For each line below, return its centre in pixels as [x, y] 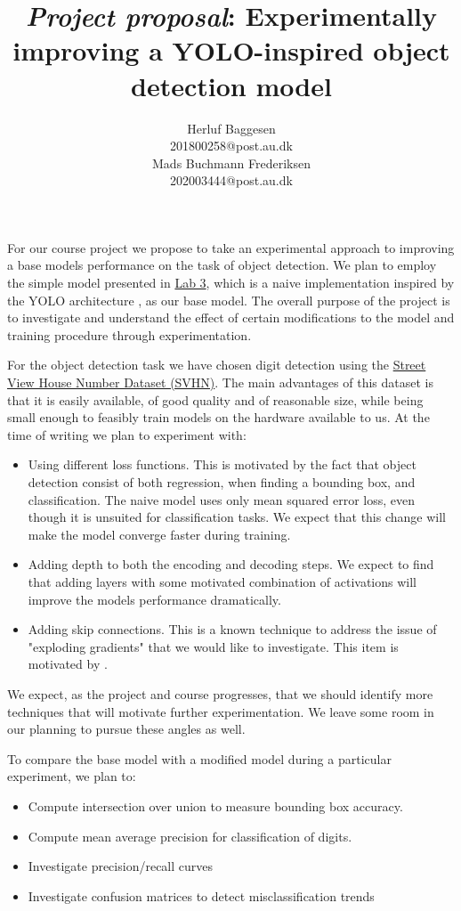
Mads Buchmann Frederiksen [231, 163]
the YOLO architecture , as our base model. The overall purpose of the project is [229, 300]
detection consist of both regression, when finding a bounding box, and [222, 482]
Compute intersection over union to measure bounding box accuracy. [215, 805]
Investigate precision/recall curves [121, 866]
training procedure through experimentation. [129, 334]
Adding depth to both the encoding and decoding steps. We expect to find [231, 564]
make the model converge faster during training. [159, 534]
